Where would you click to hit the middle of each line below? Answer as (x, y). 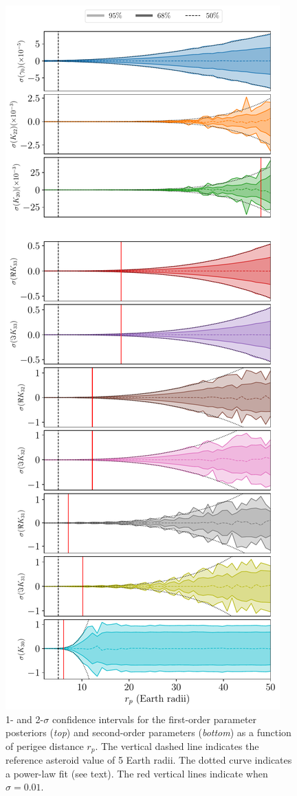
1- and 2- (25, 719)
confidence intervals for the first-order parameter (154, 719)
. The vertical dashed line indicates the (177, 745)
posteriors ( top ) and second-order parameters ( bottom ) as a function (148, 732)
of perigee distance (45, 745)
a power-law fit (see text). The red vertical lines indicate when (137, 773)
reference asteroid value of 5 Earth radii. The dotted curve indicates (149, 760)
